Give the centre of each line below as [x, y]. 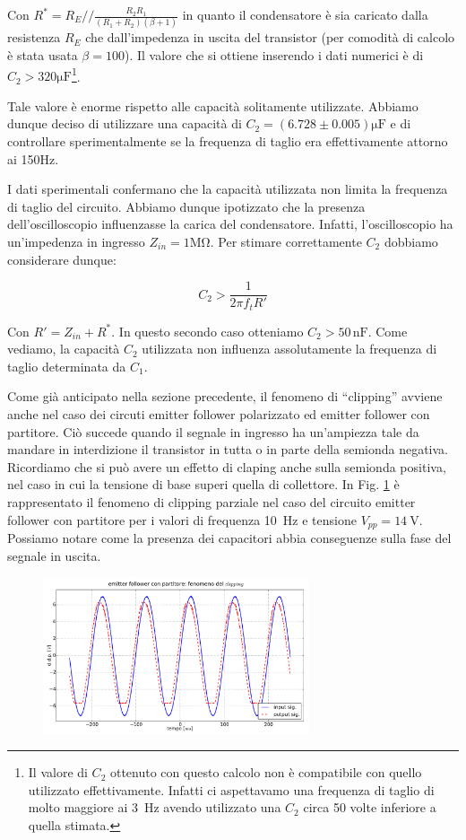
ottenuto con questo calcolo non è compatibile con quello [266, 772]
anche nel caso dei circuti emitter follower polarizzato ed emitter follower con [219, 413]
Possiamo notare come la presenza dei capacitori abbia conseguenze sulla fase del [229, 538]
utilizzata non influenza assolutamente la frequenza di [289, 349]
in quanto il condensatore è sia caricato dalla [305, 14]
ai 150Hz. [33, 158]
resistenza [34, 37]
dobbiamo [411, 241]
